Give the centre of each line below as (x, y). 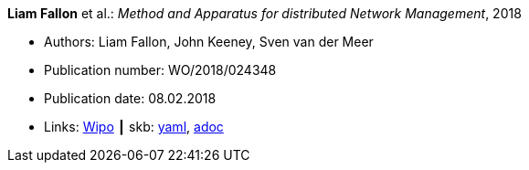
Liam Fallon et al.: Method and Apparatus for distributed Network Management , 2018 (264, 13)
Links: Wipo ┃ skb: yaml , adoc (134, 127)
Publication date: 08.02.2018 (130, 98)
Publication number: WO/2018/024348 (160, 70)
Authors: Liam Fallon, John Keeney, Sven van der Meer (209, 42)
